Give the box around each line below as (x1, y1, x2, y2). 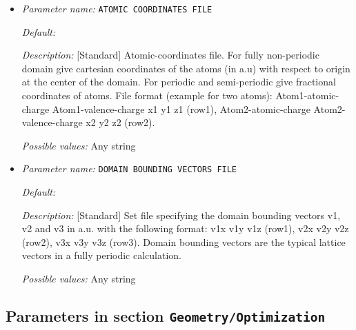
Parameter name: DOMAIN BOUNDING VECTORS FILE (21, 161, 237, 176)
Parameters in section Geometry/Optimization (6, 305, 326, 327)
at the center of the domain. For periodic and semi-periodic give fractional (21, 74, 336, 89)
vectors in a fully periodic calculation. (21, 248, 181, 262)
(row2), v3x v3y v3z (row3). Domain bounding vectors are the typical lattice (21, 234, 346, 249)
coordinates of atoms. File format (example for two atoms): (21, 88, 273, 103)
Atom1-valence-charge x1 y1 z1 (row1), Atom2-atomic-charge (52, 101, 310, 116)
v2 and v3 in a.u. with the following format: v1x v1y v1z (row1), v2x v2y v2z (21, 221, 349, 236)
